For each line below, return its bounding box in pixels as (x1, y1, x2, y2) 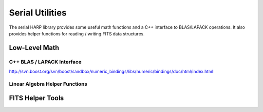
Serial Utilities (9, 7, 67, 18)
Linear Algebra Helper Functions (9, 80, 88, 87)
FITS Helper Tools (9, 94, 64, 102)
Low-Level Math (9, 44, 59, 52)
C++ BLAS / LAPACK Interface (9, 58, 82, 65)
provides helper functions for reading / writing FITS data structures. (9, 31, 145, 36)
